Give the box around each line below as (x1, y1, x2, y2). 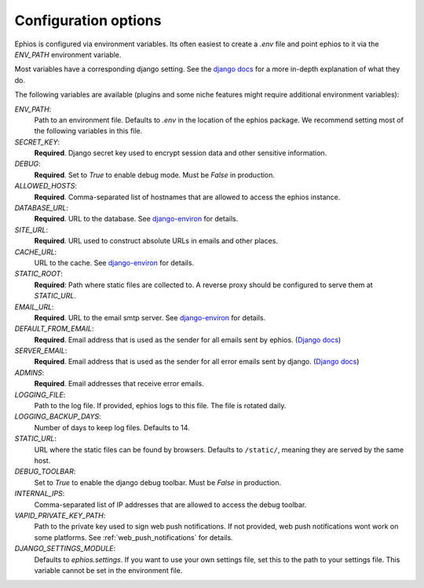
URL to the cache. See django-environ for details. (34, 257, 195, 267)
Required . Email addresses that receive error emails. (34, 379, 204, 389)
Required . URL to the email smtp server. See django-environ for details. (34, 312, 266, 322)
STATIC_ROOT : (14, 269, 63, 279)
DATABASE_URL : (14, 203, 69, 213)
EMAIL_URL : (14, 302, 54, 312)
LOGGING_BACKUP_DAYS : (14, 412, 101, 422)
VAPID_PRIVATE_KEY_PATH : (14, 510, 106, 520)
